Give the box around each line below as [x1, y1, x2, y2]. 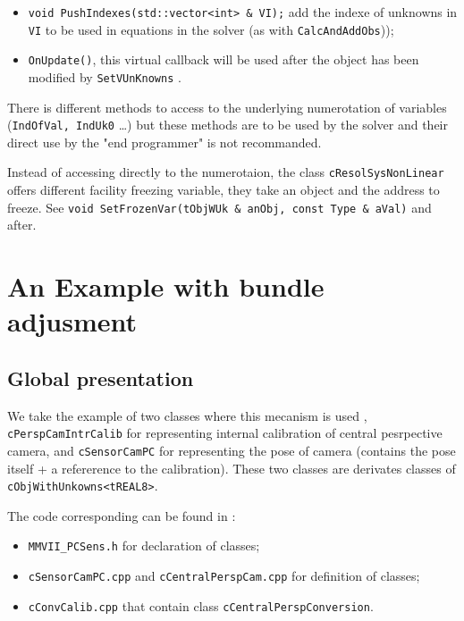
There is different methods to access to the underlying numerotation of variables [7, 97, 447, 116]
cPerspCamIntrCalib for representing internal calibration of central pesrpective [7, 424, 443, 442]
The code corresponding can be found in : [7, 506, 236, 524]
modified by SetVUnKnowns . [28, 67, 181, 86]
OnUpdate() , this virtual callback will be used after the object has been [28, 50, 419, 69]
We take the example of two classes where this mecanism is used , [7, 406, 367, 424]
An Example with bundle [7, 268, 325, 305]
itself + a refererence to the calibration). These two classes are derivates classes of [7, 458, 456, 477]
